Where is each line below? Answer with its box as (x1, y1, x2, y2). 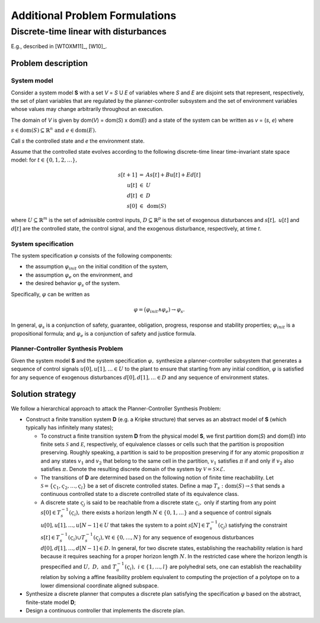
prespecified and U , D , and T (40, 563, 117, 570)
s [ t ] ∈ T (40, 535, 60, 541)
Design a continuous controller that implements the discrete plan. (25, 606, 185, 614)
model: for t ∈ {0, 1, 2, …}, (11, 156, 78, 163)
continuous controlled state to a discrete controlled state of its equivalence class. (40, 491, 239, 498)
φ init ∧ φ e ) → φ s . (146, 306, 185, 314)
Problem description (11, 58, 88, 68)
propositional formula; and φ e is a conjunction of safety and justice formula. (11, 330, 196, 339)
